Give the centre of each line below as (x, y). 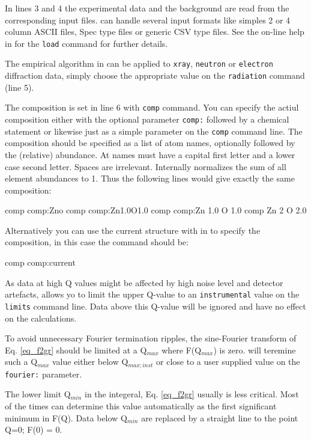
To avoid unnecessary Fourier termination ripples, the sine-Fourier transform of (151, 338)
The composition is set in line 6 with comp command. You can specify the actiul (152, 107)
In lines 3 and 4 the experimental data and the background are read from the (147, 8)
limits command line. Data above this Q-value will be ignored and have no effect (155, 306)
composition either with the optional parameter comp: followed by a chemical (147, 119)
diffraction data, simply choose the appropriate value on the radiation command (155, 75)
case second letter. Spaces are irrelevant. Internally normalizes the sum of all (146, 166)
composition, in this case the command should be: (97, 242)
